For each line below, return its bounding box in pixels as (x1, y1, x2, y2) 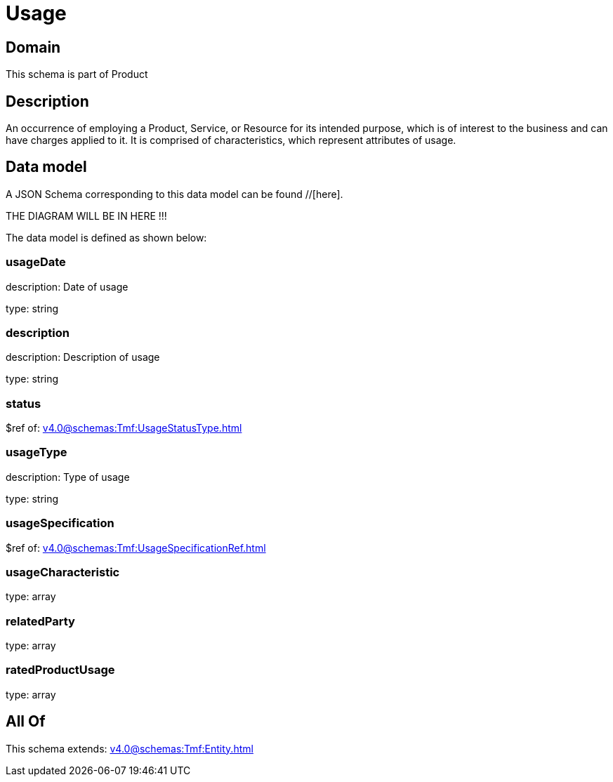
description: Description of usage (6, 351, 160, 364)
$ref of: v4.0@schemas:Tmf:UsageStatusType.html (6, 422, 242, 435)
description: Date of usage (6, 280, 128, 293)
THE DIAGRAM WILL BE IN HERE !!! (6, 209, 167, 222)
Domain (6, 38, 61, 56)
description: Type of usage (6, 470, 130, 483)
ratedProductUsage (6, 663, 115, 677)
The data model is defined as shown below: (6, 231, 207, 244)
